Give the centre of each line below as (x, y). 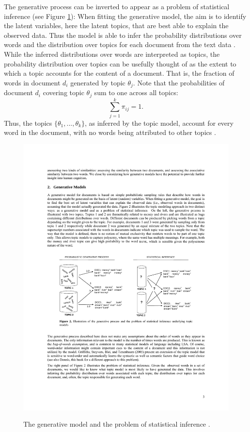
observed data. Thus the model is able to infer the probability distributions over (123, 35)
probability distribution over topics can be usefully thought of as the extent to (120, 63)
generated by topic (98, 82)
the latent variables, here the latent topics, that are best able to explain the (116, 25)
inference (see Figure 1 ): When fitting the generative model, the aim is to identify (125, 16)
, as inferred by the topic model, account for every (159, 123)
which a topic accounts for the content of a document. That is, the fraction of (119, 73)
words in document (32, 82)
